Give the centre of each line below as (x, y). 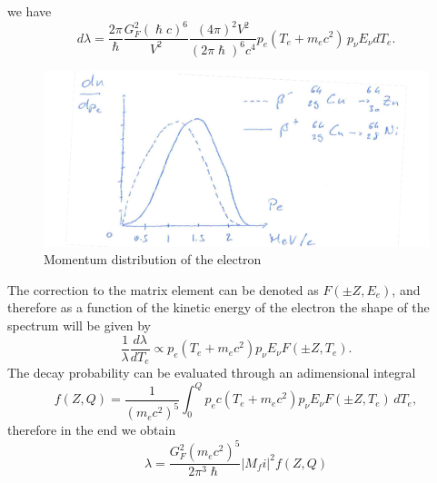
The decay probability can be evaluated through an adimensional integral (212, 373)
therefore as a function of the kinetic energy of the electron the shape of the (218, 307)
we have (30, 11)
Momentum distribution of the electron (153, 259)
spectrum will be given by (79, 325)
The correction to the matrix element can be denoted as (163, 289)
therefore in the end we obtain (92, 430)
